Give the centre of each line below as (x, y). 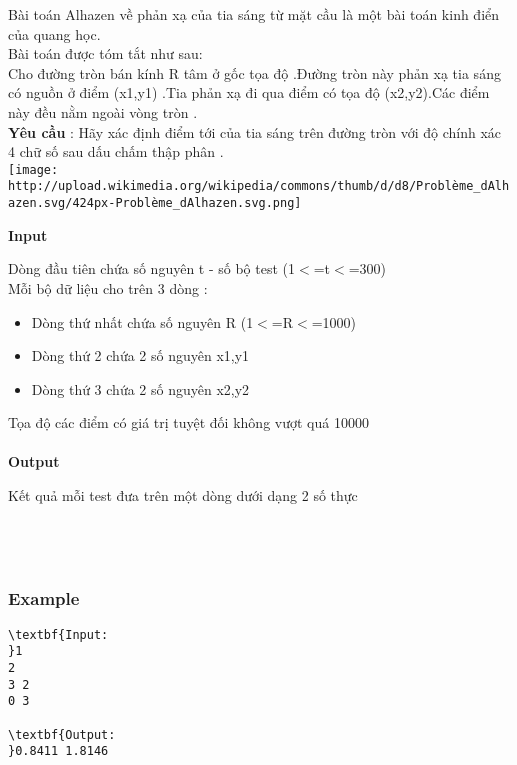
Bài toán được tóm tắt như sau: (105, 53)
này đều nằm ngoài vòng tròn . (103, 111)
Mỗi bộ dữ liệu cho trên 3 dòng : (108, 287)
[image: (33, 169)
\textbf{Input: (58, 634)
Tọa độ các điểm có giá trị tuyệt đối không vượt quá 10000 (188, 422)
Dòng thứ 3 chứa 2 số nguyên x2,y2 (140, 388)
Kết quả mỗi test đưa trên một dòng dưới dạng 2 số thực (183, 495)
